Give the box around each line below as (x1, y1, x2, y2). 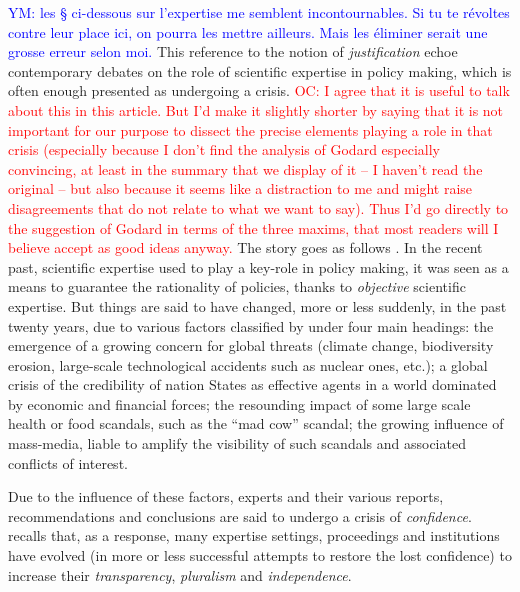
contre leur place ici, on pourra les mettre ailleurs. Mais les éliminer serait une (8, 21, 488, 42)
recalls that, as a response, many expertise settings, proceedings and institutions (8, 525, 500, 546)
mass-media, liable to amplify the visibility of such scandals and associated (8, 433, 466, 454)
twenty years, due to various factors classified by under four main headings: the (8, 315, 494, 336)
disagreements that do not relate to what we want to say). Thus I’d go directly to (8, 197, 509, 218)
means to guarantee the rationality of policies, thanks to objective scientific (8, 276, 466, 297)
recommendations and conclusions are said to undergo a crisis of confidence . (8, 505, 472, 526)
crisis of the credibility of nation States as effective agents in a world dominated (8, 374, 497, 395)
